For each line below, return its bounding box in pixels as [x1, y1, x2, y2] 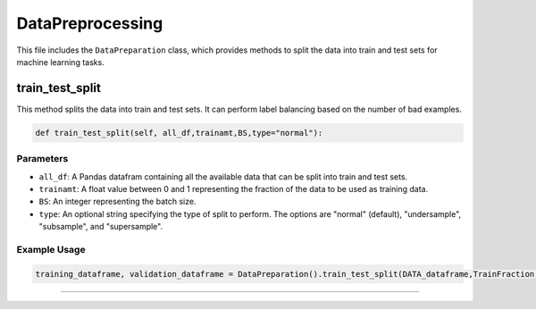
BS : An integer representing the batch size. [38, 196, 197, 207]
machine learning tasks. [16, 56, 105, 67]
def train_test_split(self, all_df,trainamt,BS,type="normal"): [35, 128, 323, 138]
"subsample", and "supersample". [38, 221, 163, 232]
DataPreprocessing [16, 13, 163, 33]
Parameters [16, 153, 69, 165]
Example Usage [16, 243, 86, 255]
